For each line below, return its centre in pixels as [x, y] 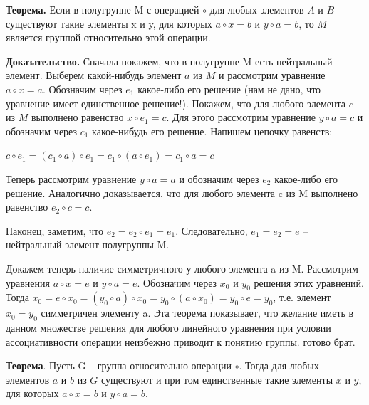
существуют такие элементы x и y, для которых [109, 23]
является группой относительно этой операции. [108, 37]
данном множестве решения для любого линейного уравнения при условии [168, 328]
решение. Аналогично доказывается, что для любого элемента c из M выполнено [182, 193]
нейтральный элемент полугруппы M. [88, 244]
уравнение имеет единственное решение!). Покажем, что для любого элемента [176, 103]
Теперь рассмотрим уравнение [71, 178]
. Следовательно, [212, 230]
